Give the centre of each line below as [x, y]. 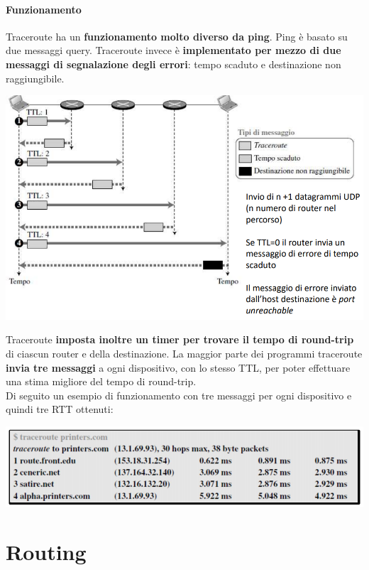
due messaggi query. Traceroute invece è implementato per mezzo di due [174, 50]
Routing [46, 551]
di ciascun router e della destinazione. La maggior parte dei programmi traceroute [184, 353]
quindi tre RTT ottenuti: [60, 409]
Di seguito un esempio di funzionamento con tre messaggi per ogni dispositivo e [179, 395]
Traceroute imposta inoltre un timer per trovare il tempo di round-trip [180, 339]
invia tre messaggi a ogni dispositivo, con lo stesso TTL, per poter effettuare [178, 367]
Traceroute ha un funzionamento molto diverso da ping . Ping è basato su [177, 36]
